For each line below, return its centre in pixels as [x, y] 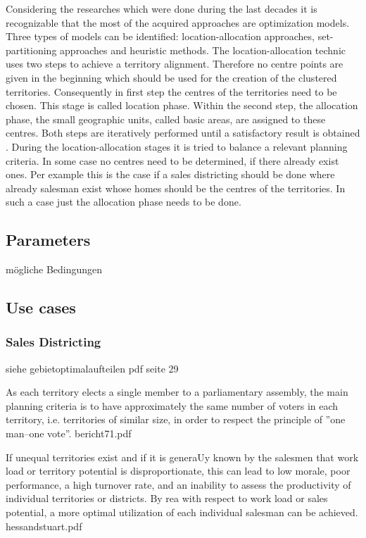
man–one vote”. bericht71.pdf [69, 433]
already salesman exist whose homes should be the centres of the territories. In [176, 188]
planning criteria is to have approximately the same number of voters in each [172, 405]
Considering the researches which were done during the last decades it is [162, 8]
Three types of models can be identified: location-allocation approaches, [160, 36]
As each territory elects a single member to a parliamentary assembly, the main [177, 392]
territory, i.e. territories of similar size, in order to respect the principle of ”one [176, 419]
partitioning [31, 50]
